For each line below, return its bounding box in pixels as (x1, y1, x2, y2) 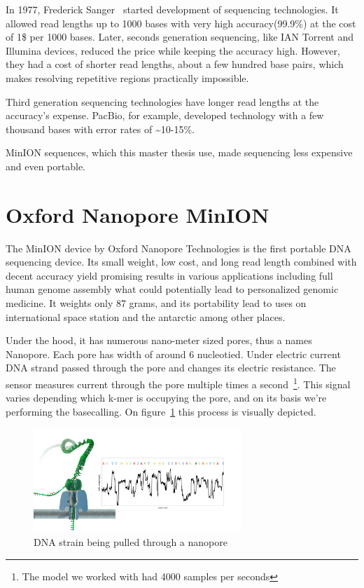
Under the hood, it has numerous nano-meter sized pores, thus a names (6, 333, 312, 348)
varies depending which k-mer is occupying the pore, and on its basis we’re (6, 390, 327, 405)
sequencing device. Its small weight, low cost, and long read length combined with (6, 254, 357, 269)
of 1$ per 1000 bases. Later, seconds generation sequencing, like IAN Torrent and (6, 29, 353, 44)
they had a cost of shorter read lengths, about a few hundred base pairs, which (6, 57, 344, 71)
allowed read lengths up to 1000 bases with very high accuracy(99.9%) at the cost (6, 15, 356, 30)
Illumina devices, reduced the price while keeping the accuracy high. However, (6, 43, 340, 57)
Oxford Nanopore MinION (6, 200, 269, 228)
